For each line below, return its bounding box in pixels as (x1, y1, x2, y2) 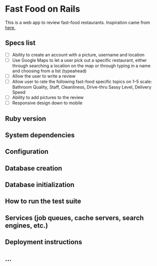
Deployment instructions (5, 238, 82, 247)
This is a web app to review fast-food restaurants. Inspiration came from (5, 19, 150, 25)
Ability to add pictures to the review (12, 95, 84, 100)
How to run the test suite (5, 197, 81, 206)
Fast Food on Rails (5, 3, 80, 15)
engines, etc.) (5, 221, 48, 229)
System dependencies (5, 131, 75, 139)
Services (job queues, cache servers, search (5, 213, 144, 222)
